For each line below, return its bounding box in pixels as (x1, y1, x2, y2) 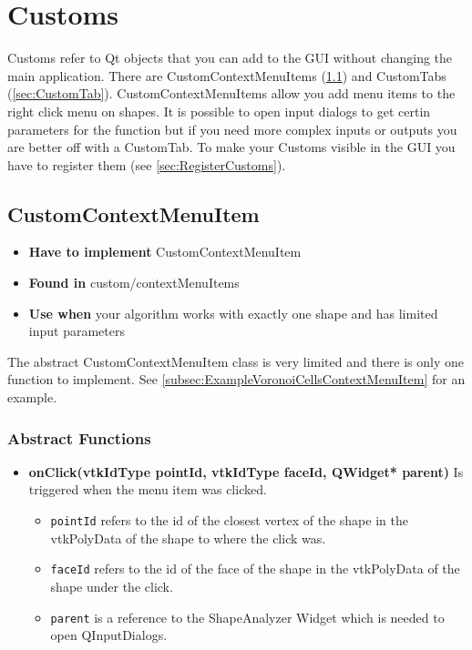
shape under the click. (50, 576, 173, 595)
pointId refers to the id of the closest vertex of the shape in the (50, 511, 408, 530)
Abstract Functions (7, 426, 151, 449)
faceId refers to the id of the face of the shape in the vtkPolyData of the (50, 559, 460, 578)
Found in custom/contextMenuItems (28, 273, 240, 292)
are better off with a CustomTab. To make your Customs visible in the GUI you (7, 137, 456, 157)
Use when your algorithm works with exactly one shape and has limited (28, 303, 438, 322)
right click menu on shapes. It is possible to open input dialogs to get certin (7, 101, 431, 120)
